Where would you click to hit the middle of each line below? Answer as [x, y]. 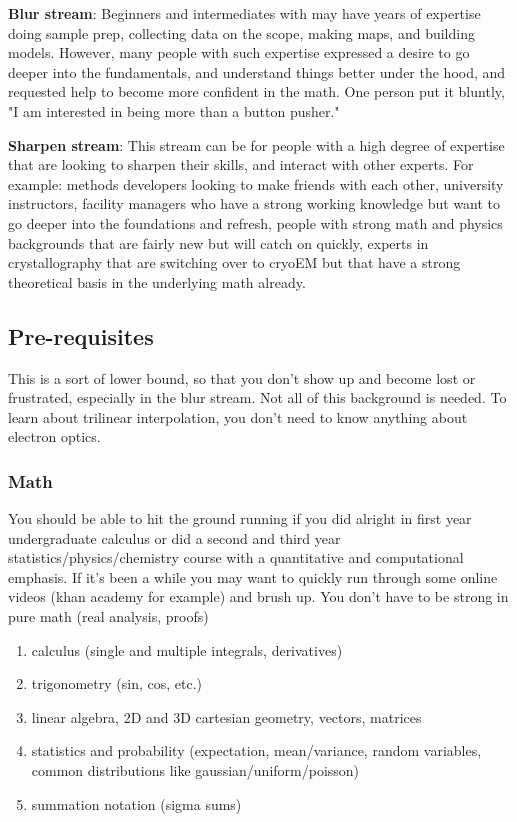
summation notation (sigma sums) [136, 803]
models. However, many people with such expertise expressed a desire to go [239, 52]
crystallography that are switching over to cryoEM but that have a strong [234, 262]
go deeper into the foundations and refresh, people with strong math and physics [255, 222]
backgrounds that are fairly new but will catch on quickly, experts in [218, 242]
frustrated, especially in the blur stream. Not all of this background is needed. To [257, 397]
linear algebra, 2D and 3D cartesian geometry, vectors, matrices [226, 716]
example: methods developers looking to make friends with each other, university [256, 183]
